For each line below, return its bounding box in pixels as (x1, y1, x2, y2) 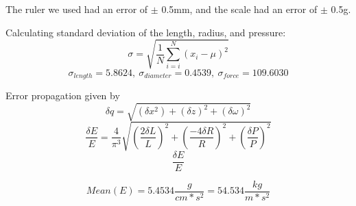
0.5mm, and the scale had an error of (161, 2, 318, 16)
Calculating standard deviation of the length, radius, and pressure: (5, 25, 286, 39)
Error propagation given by (5, 88, 120, 103)
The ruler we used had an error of (5, 2, 148, 16)
